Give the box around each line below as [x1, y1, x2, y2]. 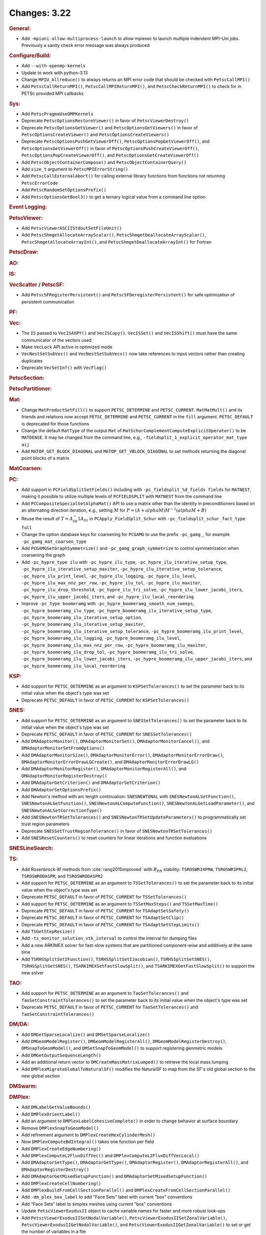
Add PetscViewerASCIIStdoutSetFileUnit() [21, 225, 122, 231]
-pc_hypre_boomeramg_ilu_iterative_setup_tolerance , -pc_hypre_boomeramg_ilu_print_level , [21, 628, 244, 634]
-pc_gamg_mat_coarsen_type [21, 538, 87, 544]
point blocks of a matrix [21, 455, 69, 461]
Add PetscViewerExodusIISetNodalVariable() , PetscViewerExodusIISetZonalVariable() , [21, 1215, 227, 1221]
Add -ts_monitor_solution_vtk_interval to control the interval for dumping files [21, 935, 197, 941]
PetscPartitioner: [9, 385, 52, 392]
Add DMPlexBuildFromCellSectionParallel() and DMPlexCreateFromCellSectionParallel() [21, 1187, 231, 1193]
